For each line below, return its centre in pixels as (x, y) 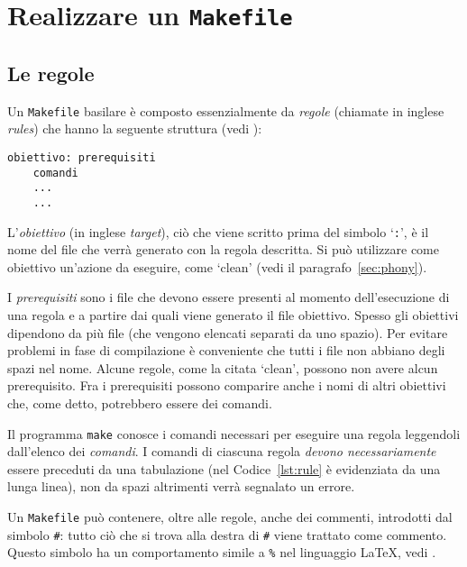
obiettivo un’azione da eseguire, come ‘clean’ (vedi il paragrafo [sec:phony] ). (217, 266)
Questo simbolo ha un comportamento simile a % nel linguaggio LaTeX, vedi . (222, 552)
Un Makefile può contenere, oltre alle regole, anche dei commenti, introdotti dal (230, 517)
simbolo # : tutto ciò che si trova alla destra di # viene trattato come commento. (227, 534)
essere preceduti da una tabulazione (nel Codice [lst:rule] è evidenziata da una (224, 468)
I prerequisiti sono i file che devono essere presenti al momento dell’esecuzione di (229, 297)
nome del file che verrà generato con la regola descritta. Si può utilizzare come (223, 249)
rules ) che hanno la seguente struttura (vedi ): (135, 128)
